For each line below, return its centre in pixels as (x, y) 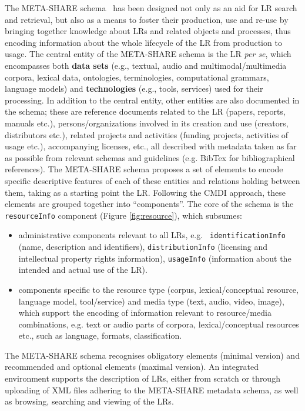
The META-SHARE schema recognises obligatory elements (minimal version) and (152, 355)
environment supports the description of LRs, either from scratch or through (143, 378)
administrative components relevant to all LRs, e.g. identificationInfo (152, 235)
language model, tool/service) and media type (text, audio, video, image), (151, 301)
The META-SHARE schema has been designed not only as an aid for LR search (151, 8)
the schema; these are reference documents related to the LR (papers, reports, (145, 111)
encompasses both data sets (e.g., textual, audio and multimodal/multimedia (146, 65)
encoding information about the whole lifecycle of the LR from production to (143, 42)
